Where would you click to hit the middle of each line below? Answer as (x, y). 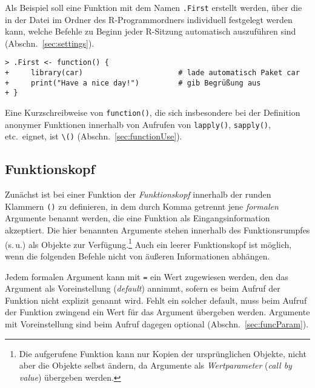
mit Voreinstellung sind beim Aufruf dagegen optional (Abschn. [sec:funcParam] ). (157, 323)
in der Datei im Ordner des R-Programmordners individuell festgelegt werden (149, 19)
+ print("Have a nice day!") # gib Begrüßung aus (133, 83)
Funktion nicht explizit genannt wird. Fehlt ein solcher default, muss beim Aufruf (156, 300)
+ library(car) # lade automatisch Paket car (152, 73)
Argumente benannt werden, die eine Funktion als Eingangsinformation (138, 218)
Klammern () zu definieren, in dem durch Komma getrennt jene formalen (142, 206)
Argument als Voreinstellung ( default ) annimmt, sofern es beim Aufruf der (143, 288)
